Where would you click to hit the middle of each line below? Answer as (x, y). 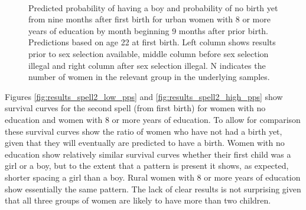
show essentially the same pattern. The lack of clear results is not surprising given (153, 189)
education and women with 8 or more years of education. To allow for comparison (153, 119)
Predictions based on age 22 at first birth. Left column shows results (152, 42)
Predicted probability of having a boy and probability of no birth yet (153, 7)
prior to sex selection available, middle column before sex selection (149, 53)
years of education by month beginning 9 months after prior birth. (149, 30)
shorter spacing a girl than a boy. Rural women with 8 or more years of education (153, 177)
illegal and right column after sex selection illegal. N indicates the (147, 65)
